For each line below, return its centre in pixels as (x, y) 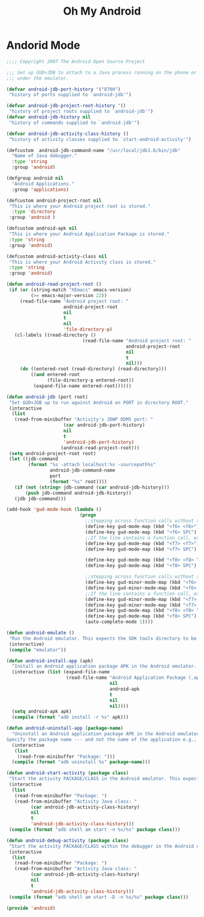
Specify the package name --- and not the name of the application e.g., (102, 740)
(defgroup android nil (35, 178)
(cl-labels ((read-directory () (55, 335)
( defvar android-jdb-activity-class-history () (68, 134)
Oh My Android (102, 11)
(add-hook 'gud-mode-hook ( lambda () (54, 510)
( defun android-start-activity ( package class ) (68, 773)
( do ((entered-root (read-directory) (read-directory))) (93, 369)
